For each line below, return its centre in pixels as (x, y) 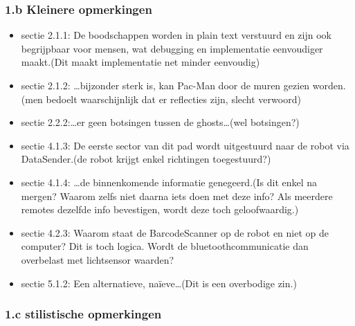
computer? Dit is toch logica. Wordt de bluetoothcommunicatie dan (165, 246)
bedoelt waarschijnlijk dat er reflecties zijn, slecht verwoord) (173, 99)
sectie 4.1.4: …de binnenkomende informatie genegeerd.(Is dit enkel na (169, 182)
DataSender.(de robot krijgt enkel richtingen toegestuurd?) (146, 159)
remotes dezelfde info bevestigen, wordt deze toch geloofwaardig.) (160, 209)
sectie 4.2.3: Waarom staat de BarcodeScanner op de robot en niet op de (175, 232)
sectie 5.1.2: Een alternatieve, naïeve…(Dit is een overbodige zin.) (159, 283)
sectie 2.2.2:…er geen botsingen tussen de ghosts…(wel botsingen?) (160, 122)
